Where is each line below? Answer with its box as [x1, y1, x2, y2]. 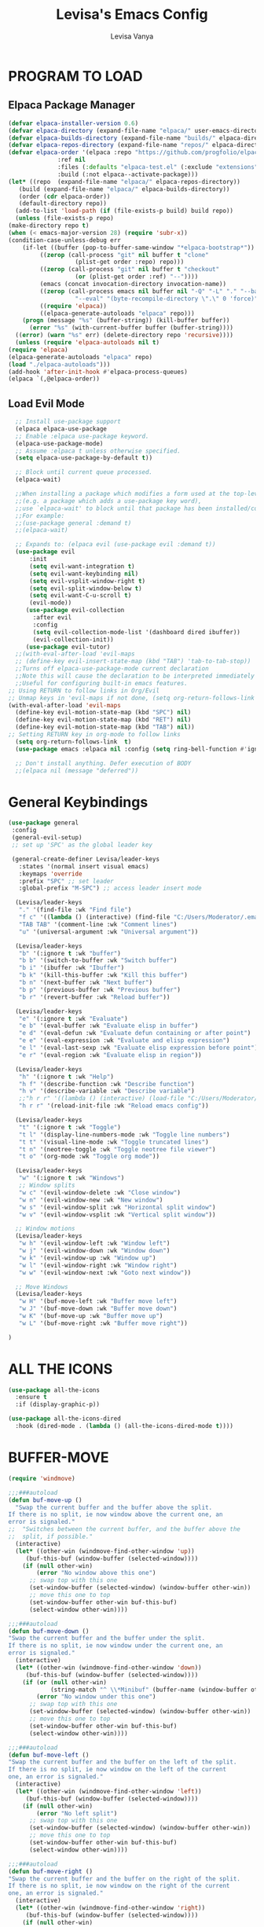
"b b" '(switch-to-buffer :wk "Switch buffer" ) [18, 956, 178, 964]
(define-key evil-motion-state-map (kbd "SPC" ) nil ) [15, 709, 192, 717]
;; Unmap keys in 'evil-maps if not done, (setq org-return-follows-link [8, 694, 255, 702]
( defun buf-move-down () [8, 1627, 90, 1635]
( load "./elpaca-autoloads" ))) [8, 360, 111, 369]
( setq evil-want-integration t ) [28, 562, 135, 571]
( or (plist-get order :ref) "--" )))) [75, 273, 199, 281]
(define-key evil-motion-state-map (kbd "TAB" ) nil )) [15, 723, 195, 732]
